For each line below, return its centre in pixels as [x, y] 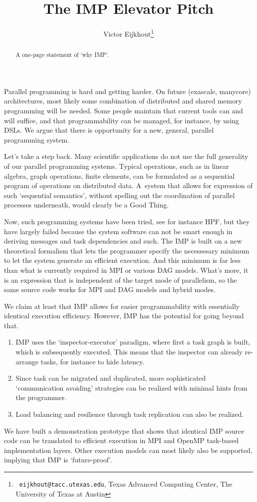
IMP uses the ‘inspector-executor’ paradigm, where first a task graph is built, [133, 342]
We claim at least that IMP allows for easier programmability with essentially [122, 306]
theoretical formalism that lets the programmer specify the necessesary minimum [127, 250]
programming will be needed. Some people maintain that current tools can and [124, 111]
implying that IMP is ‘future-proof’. [58, 460]
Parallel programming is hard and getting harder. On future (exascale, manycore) [128, 91]
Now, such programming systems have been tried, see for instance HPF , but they [127, 221]
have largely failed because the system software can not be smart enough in [118, 231]
